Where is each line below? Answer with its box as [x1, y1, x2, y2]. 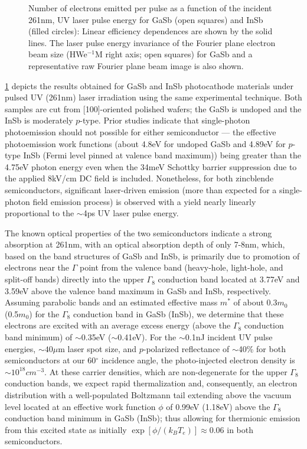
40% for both [238, 342, 286, 354]
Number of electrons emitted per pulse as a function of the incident [28, 2, 272, 14]
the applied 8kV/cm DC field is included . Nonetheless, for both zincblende [5, 172, 274, 184]
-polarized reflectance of [143, 342, 230, 354]
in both [227, 423, 254, 435]
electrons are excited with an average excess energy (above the [5, 319, 231, 331]
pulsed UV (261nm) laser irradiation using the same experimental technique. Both [5, 91, 302, 103]
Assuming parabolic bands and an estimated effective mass [5, 296, 218, 308]
